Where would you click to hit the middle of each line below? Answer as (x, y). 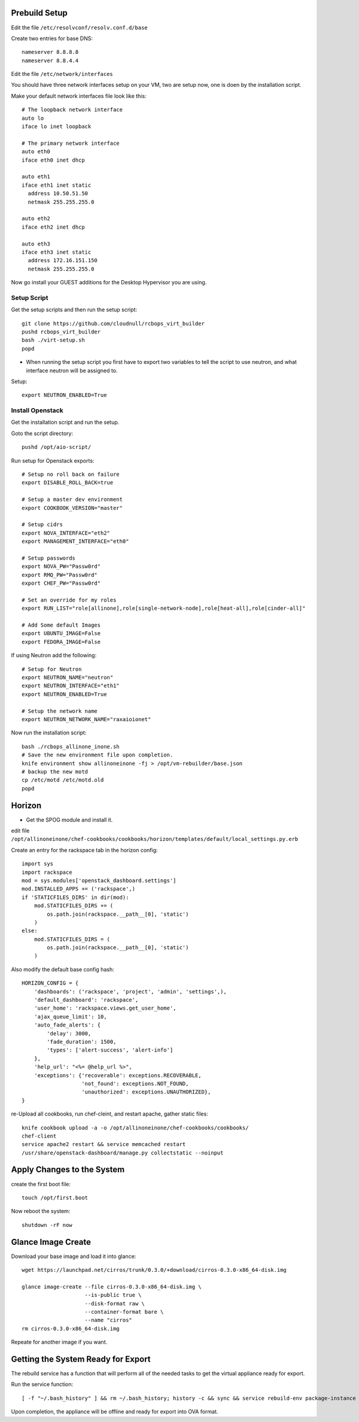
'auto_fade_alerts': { (67, 1025)
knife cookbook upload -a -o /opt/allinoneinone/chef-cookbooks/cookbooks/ (135, 1128)
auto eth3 (36, 244)
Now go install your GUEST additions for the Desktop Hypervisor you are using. (109, 282)
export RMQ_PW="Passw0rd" (60, 575)
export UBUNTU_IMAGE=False (61, 633)
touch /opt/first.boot (55, 1198)
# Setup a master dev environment (72, 499)
